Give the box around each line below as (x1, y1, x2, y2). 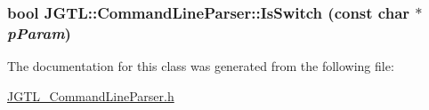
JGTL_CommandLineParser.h (7, 86, 174, 105)
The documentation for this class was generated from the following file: (7, 57, 394, 75)
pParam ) (7, 21, 71, 43)
